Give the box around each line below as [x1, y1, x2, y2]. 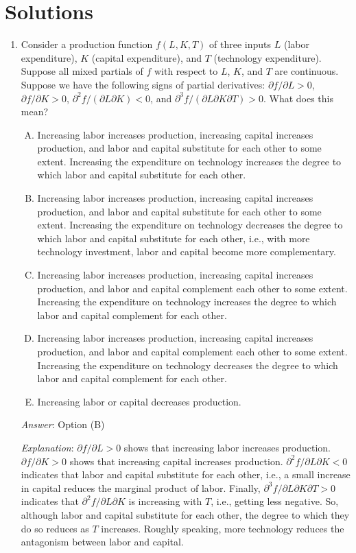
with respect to [154, 64, 218, 78]
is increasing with [128, 494, 202, 508]
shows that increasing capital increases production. [69, 454, 283, 468]
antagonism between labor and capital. [21, 534, 184, 549]
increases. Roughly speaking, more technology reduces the [101, 521, 344, 535]
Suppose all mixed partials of [21, 64, 143, 78]
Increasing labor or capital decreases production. [37, 394, 241, 408]
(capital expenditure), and [91, 50, 202, 64]
